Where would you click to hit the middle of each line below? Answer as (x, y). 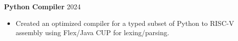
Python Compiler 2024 (42, 6)
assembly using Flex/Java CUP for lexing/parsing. (92, 32)
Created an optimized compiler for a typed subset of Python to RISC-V (125, 23)
